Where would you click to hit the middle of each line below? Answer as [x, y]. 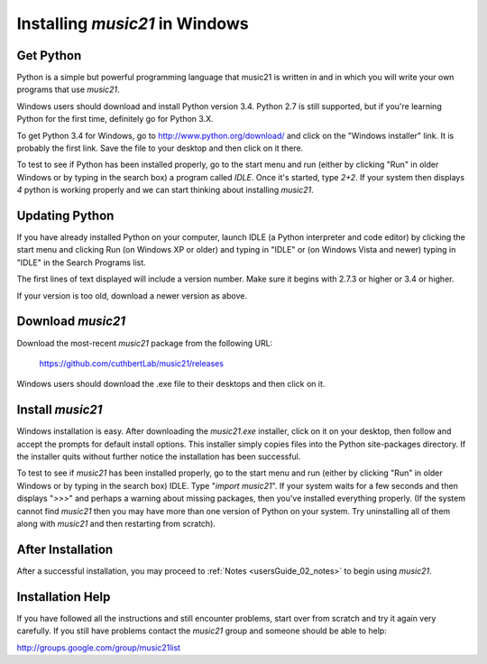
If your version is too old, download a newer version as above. [132, 295]
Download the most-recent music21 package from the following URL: [145, 343]
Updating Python [65, 216]
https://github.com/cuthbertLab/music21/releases [132, 363]
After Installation [65, 549]
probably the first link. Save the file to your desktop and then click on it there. [160, 148]
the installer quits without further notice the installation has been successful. [159, 456]
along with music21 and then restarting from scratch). [116, 523]
